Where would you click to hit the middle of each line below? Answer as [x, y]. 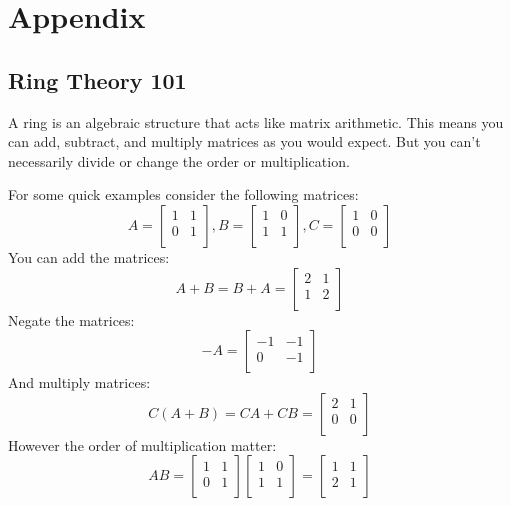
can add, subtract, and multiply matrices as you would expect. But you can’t [244, 141]
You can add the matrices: [89, 256]
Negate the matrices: [71, 319]
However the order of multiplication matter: [142, 444]
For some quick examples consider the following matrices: [183, 194]
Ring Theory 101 [97, 79]
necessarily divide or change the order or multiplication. [179, 160]
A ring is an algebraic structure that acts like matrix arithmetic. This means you [256, 121]
